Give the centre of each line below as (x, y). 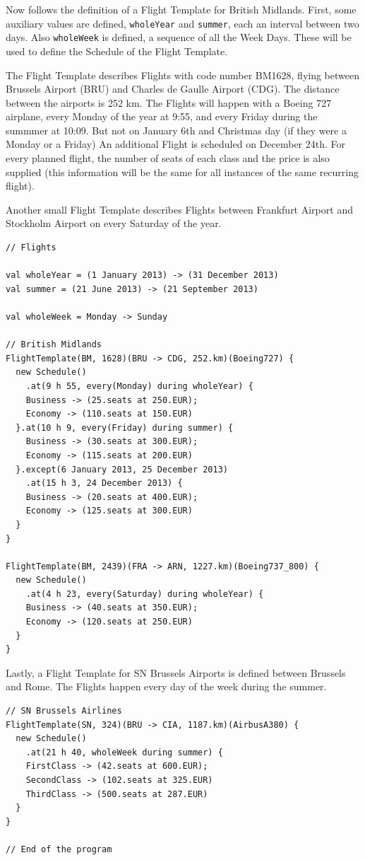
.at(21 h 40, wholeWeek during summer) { (124, 752)
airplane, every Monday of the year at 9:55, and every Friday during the (162, 116)
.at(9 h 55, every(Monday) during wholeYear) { (139, 386)
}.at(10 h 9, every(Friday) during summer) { (125, 428)
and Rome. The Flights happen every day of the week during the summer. (166, 686)
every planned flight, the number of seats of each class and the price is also (168, 158)
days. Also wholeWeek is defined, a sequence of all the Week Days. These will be (179, 37)
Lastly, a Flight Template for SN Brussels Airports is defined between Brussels (176, 672)
